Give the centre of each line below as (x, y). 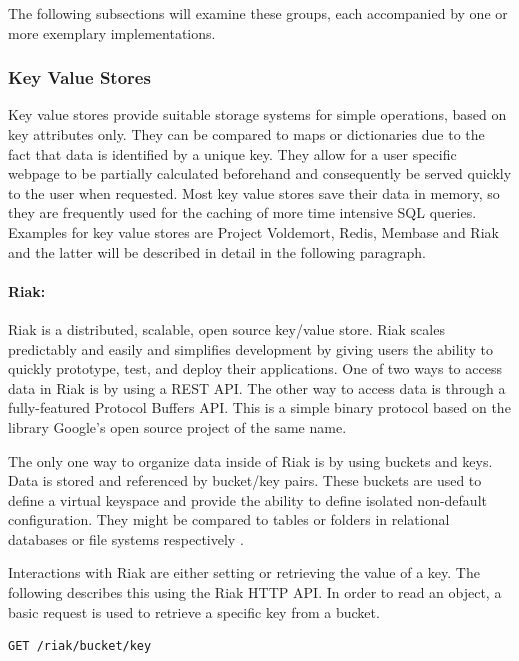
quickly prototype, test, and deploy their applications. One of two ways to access (255, 368)
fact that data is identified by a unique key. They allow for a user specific (232, 153)
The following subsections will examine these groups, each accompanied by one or (258, 13)
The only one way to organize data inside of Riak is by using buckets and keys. (250, 460)
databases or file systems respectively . (126, 538)
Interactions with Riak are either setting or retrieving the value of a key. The (244, 572)
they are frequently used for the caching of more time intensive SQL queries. (242, 212)
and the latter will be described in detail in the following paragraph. (217, 251)
